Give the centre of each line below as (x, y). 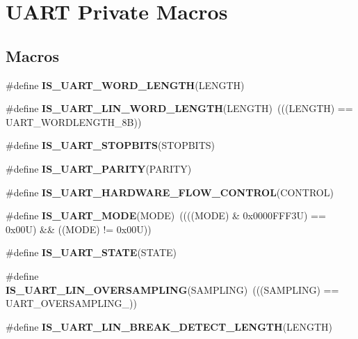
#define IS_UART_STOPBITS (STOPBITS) (111, 145)
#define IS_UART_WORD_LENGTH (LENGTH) (125, 85)
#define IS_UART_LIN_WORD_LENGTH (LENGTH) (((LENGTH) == (179, 108)
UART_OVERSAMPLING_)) (71, 303)
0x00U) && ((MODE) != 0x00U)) (79, 229)
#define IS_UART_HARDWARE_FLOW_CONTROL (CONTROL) (170, 192)
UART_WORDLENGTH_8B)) (74, 121)
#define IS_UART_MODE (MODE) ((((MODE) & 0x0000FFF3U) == (166, 215)
